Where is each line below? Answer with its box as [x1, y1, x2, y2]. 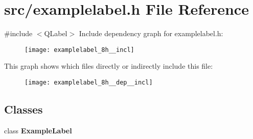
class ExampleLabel [4, 125, 72, 135]
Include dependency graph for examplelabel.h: [79, 28, 223, 39]
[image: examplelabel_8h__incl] [25, 46, 134, 53]
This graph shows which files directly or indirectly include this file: [4, 61, 213, 71]
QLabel [44, 28, 67, 39]
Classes [4, 101, 43, 117]
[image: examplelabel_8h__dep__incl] [25, 78, 153, 86]
